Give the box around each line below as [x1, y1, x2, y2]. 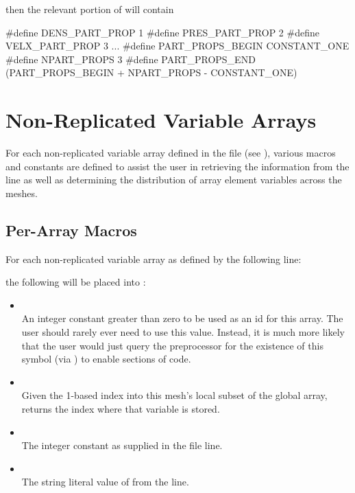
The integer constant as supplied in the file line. [21, 438, 223, 452]
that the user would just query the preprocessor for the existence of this [21, 338, 323, 352]
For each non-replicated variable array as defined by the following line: [5, 251, 302, 266]
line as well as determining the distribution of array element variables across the [5, 172, 342, 187]
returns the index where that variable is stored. [21, 402, 220, 416]
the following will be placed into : [5, 275, 146, 289]
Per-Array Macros [5, 219, 137, 240]
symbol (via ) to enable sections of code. [21, 352, 191, 366]
